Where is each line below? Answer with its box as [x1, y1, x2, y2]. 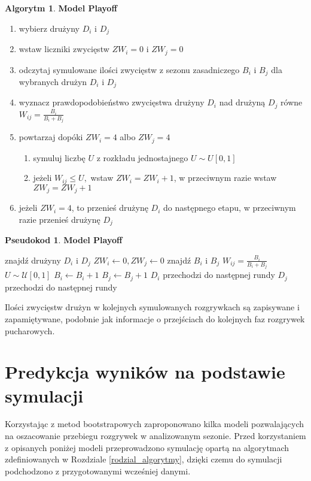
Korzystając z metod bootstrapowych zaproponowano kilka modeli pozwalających [5, 418, 304, 430]
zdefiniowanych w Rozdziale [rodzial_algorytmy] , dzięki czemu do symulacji [5, 453, 282, 465]
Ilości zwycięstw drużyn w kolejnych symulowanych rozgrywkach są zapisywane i [5, 301, 300, 313]
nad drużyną [219, 96, 266, 108]
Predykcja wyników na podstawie [5, 359, 285, 384]
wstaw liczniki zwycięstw [19, 43, 109, 55]
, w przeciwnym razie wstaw [173, 171, 277, 184]
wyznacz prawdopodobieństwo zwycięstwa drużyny [19, 96, 205, 108]
